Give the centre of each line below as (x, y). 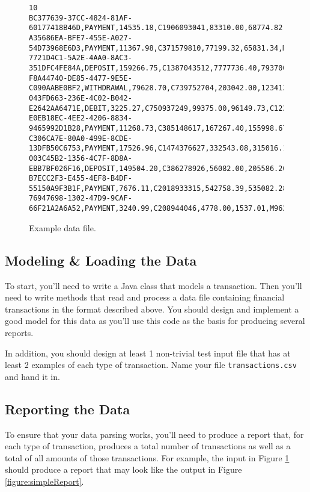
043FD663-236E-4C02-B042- (81, 98)
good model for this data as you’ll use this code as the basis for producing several (155, 321)
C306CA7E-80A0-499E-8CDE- (81, 138)
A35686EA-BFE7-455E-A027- (81, 38)
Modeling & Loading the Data (101, 260)
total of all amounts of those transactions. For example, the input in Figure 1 (147, 457)
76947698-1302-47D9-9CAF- (81, 198)
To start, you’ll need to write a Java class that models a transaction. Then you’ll (153, 285)
